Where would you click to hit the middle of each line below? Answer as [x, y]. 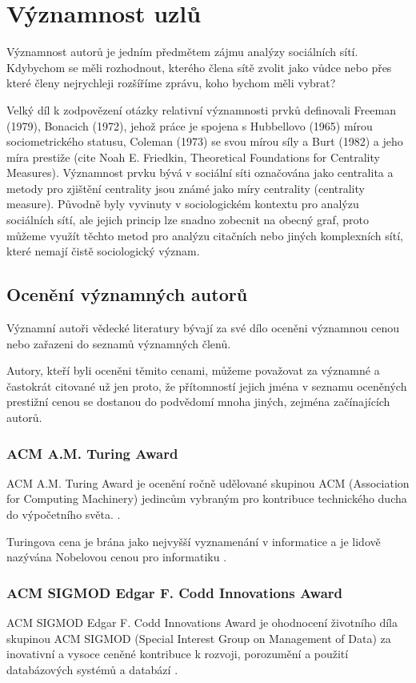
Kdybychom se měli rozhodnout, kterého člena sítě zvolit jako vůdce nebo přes [199, 67]
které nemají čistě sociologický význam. [103, 251]
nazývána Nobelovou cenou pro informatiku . [117, 557]
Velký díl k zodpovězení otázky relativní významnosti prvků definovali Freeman [201, 109]
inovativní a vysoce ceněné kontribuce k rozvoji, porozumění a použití [178, 654]
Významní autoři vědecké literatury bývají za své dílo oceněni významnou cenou [203, 328]
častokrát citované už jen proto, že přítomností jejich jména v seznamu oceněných [207, 386]
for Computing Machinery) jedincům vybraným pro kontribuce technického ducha [207, 498]
